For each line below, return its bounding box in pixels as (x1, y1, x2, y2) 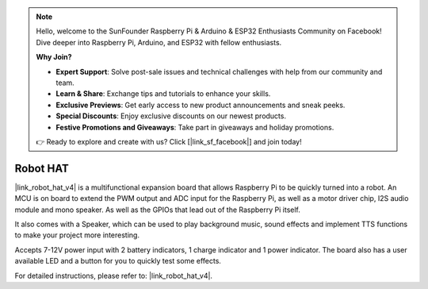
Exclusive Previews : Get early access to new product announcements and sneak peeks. (55, 100, 346, 110)
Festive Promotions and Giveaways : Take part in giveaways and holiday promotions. (55, 122, 334, 132)
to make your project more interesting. (14, 230, 140, 240)
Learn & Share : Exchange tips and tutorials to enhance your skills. (55, 89, 271, 98)
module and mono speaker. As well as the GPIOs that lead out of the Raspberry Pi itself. (14, 205, 301, 214)
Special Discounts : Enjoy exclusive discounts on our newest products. (55, 111, 287, 121)
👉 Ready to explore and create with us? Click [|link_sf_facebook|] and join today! (36, 137, 302, 146)
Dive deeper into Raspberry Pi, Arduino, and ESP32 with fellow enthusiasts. (36, 37, 282, 47)
